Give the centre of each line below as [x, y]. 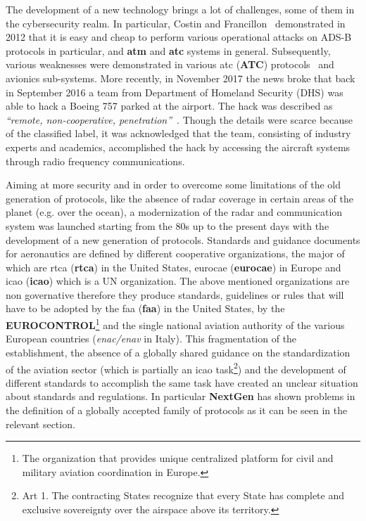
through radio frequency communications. [95, 161]
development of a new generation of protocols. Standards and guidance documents [183, 239]
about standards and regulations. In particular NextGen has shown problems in [181, 396]
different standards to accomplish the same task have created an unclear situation [182, 382]
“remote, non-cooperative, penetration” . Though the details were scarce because [179, 119]
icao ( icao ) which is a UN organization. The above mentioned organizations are [178, 281]
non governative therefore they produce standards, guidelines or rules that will [175, 294]
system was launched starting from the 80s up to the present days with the [168, 225]
